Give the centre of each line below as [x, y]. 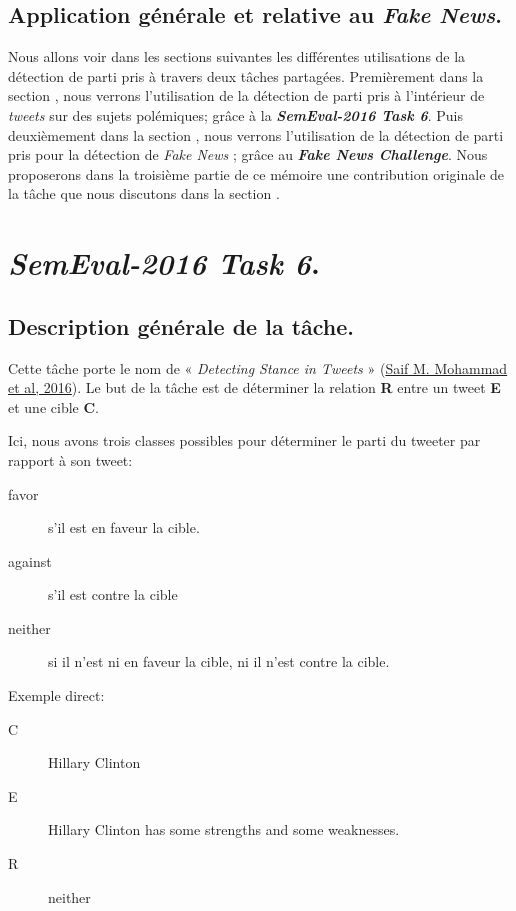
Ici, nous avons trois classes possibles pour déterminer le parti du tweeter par [244, 440]
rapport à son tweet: [70, 459]
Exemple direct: [56, 695]
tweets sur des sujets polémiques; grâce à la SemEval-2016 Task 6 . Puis [236, 114]
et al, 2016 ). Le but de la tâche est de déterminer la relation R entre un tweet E [254, 387]
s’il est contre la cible [113, 594]
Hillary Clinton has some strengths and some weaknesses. [224, 829]
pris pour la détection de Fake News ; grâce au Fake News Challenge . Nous [248, 154]
